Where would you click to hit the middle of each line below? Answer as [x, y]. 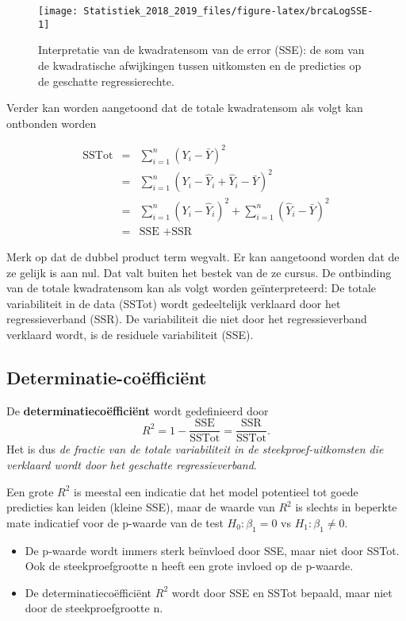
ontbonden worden [52, 123]
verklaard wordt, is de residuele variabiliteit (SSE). [130, 334]
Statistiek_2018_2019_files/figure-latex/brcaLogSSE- [228, 11]
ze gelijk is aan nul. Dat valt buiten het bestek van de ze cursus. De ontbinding [199, 272]
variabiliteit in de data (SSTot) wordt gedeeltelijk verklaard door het [174, 303]
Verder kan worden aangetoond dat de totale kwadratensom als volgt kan [185, 108]
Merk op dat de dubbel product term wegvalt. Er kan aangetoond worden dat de [203, 256]
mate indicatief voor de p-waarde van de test [115, 522]
